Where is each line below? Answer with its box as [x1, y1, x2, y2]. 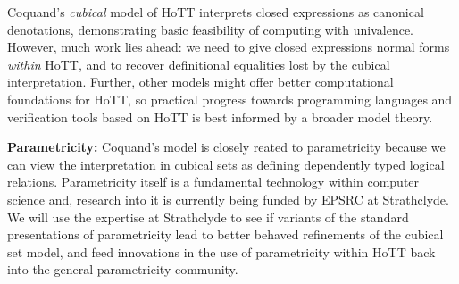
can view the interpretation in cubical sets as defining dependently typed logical [7, 155, 445, 173]
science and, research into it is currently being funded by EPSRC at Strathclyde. [7, 189, 449, 208]
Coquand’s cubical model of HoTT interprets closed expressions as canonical [7, 3, 424, 21]
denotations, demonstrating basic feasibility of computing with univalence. [7, 20, 413, 38]
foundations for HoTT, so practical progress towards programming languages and [7, 89, 453, 108]
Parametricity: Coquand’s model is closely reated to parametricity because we [7, 138, 446, 156]
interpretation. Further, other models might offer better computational [7, 72, 394, 91]
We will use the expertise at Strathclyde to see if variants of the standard [7, 207, 409, 226]
